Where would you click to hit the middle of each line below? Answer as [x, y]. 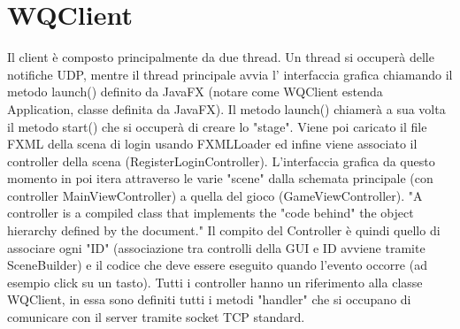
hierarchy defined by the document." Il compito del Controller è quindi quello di [224, 230]
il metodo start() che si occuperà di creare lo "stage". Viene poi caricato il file [217, 126]
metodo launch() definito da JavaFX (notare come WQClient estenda [195, 92]
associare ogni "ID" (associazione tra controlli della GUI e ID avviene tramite [216, 247]
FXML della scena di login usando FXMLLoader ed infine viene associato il [212, 144]
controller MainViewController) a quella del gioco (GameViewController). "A [215, 195]
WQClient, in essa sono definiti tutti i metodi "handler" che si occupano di [209, 299]
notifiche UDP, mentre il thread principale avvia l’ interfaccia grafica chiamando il [230, 74]
